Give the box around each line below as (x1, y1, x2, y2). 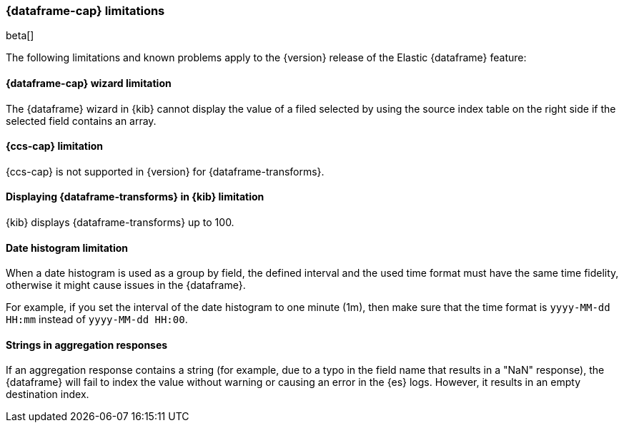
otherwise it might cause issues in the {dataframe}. (6, 279, 246, 292)
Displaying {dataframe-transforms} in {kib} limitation (6, 190, 264, 203)
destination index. (6, 388, 89, 401)
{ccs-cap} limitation (6, 140, 104, 153)
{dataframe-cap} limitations (6, 4, 165, 18)
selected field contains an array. (6, 114, 157, 127)
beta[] (6, 29, 34, 42)
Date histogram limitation (6, 241, 129, 254)
